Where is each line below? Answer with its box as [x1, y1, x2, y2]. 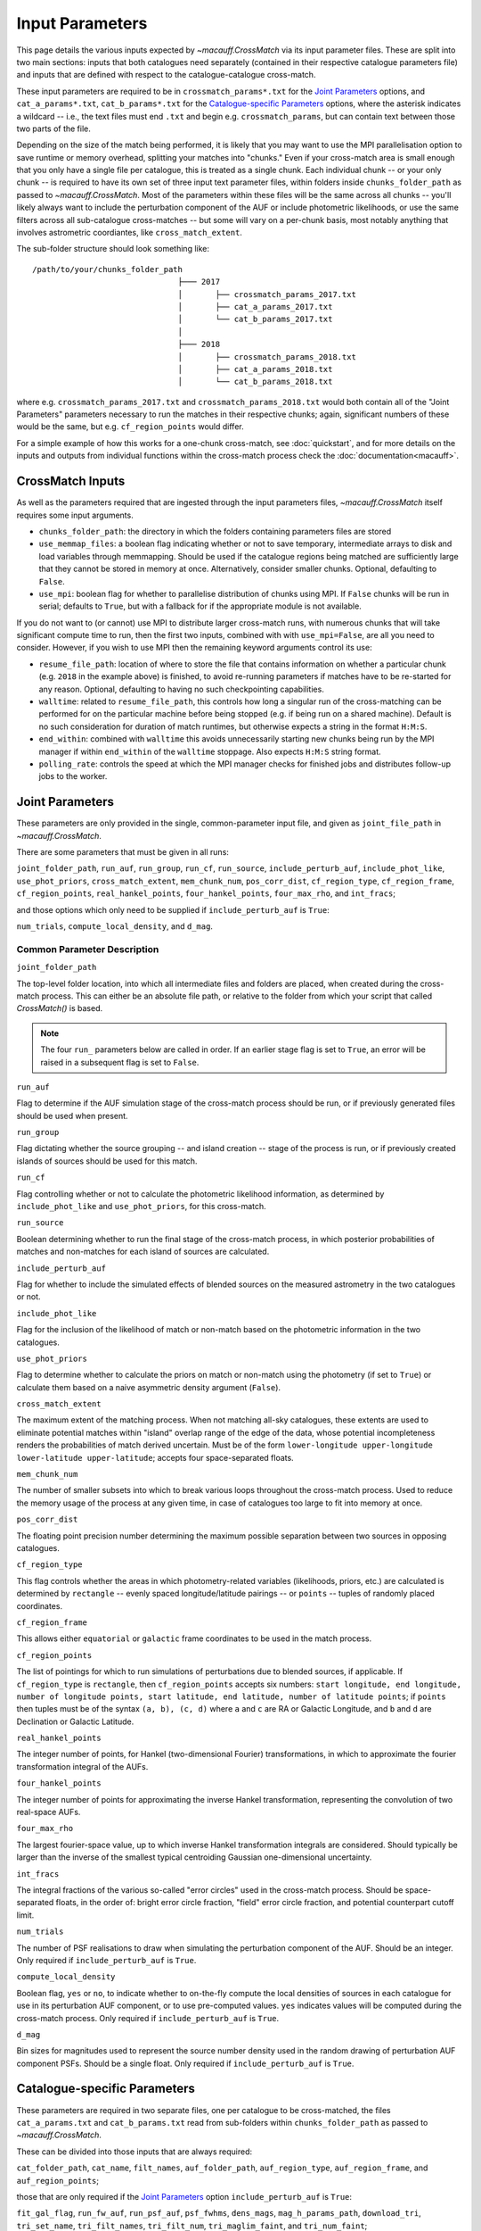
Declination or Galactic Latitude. [16, 1716, 135, 1727]
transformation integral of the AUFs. [16, 1761, 149, 1771]
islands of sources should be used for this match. [16, 1156, 198, 1166]
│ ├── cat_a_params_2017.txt [177, 302, 333, 311]
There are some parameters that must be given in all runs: [16, 847, 229, 858]
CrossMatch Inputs [16, 474, 126, 489]
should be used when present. [16, 1110, 128, 1121]
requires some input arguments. [16, 510, 134, 520]
